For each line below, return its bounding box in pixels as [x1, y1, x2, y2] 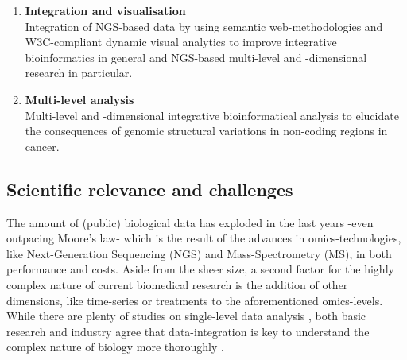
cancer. [25, 137, 60, 154]
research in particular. [25, 64, 133, 81]
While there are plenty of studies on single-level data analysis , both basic [6, 308, 366, 324]
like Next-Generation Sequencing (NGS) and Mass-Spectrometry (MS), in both [6, 245, 392, 261]
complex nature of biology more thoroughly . [6, 339, 224, 355]
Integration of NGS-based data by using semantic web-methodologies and [25, 17, 383, 34]
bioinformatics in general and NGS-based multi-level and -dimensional [25, 48, 367, 65]
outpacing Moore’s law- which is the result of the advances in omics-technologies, [6, 230, 401, 246]
